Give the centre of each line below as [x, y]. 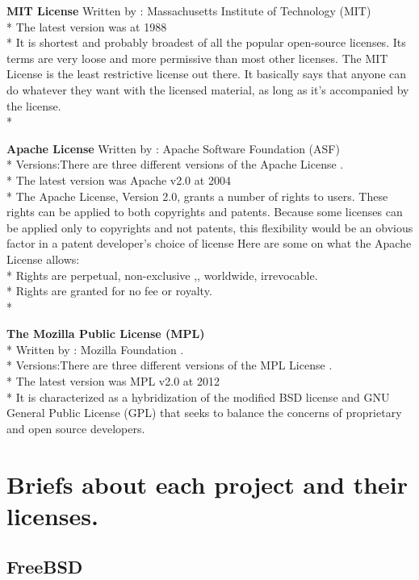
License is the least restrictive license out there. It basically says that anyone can [207, 74]
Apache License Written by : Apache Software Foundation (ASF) [173, 148]
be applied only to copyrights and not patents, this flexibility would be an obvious [210, 227]
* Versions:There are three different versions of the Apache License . [175, 164]
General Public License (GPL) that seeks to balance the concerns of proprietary [204, 413]
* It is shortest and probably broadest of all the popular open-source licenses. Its [206, 42]
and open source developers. [76, 428]
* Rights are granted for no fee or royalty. [109, 291]
